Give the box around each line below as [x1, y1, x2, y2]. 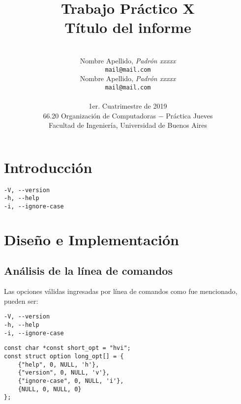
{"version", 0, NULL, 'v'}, [18, 369, 110, 376]
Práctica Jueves [166, 110, 213, 120]
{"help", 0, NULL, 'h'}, [18, 361, 99, 368]
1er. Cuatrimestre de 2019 [89, 101, 167, 111]
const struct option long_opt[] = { [4, 353, 124, 360]
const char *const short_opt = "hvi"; [4, 345, 131, 352]
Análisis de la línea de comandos [4, 263, 173, 278]
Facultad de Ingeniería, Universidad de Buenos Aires [49, 120, 207, 130]
